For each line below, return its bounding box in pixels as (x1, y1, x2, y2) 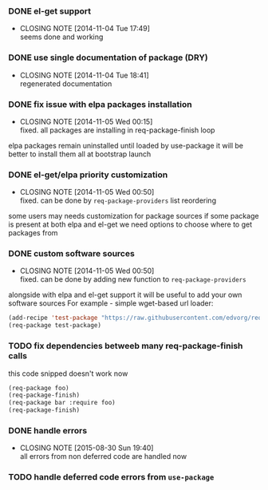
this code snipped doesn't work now (8, 369, 128, 378)
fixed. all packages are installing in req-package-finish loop (19, 125, 215, 135)
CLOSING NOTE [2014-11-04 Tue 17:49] (19, 24, 150, 34)
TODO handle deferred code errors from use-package (8, 472, 215, 483)
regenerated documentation (19, 78, 112, 89)
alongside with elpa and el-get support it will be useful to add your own (8, 290, 242, 300)
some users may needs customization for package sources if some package (8, 211, 259, 221)
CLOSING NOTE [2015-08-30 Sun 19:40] (19, 443, 154, 452)
